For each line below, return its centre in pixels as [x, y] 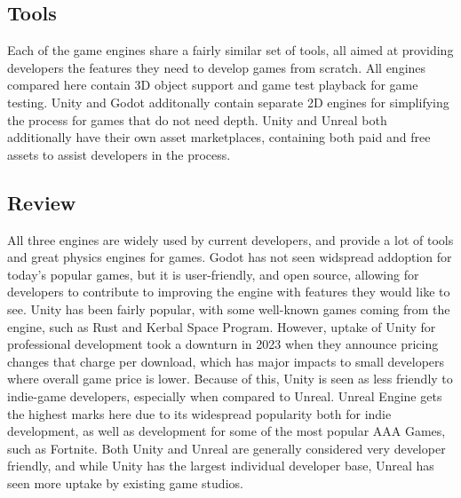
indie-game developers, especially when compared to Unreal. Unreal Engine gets [225, 395]
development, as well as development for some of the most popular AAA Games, [227, 431]
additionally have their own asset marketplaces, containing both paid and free [219, 137]
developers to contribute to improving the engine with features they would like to [229, 292]
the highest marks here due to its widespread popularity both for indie [199, 413]
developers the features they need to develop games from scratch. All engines [217, 67]
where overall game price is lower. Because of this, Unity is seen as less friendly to [230, 379]
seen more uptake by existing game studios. [125, 482]
